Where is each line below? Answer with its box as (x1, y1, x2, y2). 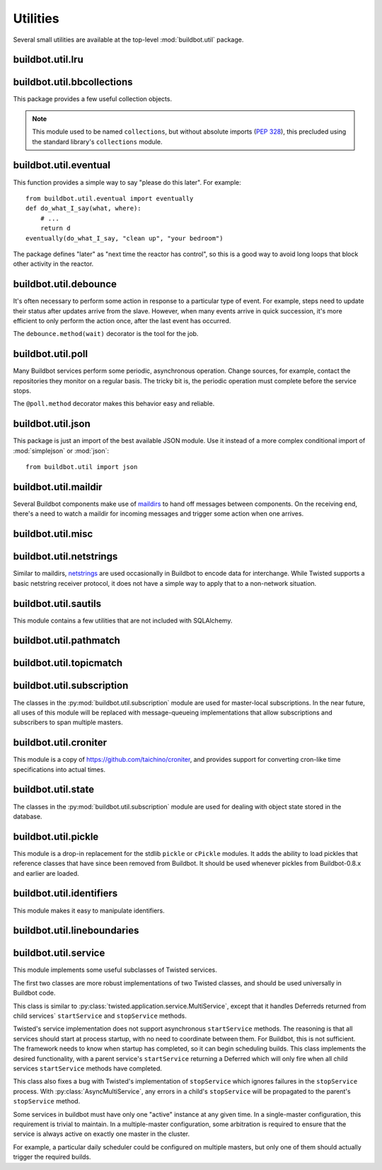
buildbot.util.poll (13, 348, 88, 360)
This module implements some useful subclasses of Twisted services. (13, 966, 217, 974)
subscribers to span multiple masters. (13, 718, 123, 726)
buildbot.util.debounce (13, 278, 117, 290)
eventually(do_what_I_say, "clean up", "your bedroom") (25, 234, 224, 242)
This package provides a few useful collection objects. (13, 95, 173, 103)
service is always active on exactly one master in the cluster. (13, 1130, 190, 1138)
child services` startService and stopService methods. (13, 1012, 187, 1020)
